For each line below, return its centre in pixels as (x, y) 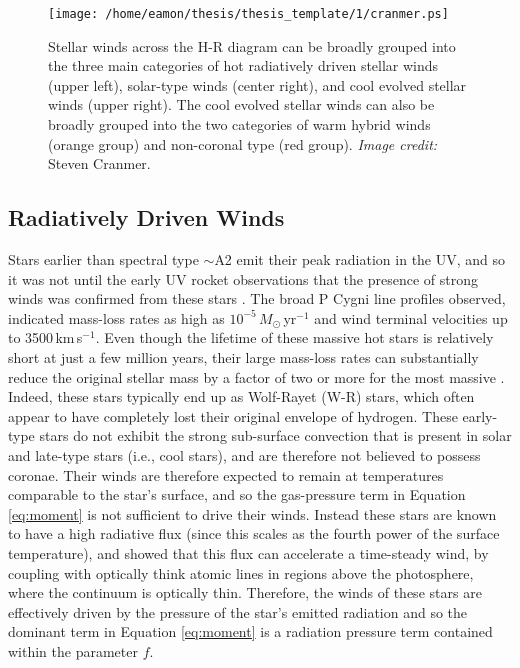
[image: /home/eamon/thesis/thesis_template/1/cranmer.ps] (248, 14)
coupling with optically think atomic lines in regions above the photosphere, (241, 572)
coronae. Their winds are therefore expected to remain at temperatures (226, 474)
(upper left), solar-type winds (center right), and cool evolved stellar (257, 84)
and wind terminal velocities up (411, 317)
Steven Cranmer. (99, 163)
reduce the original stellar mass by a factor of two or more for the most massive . (256, 376)
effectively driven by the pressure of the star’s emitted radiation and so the (238, 611)
